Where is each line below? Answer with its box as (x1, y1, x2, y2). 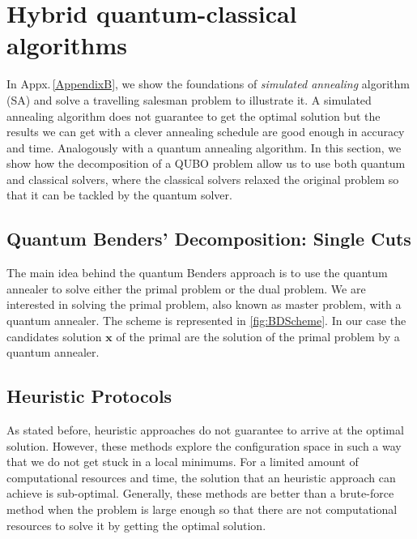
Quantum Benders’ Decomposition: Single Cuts (6, 226, 411, 251)
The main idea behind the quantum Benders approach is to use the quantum (6, 264, 388, 281)
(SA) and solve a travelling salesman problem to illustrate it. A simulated (6, 91, 372, 108)
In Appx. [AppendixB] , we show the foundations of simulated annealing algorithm (6, 75, 410, 92)
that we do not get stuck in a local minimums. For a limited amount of (6, 453, 359, 470)
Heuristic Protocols (6, 383, 172, 409)
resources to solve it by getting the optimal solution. (6, 516, 266, 533)
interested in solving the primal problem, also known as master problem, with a (6, 296, 402, 313)
